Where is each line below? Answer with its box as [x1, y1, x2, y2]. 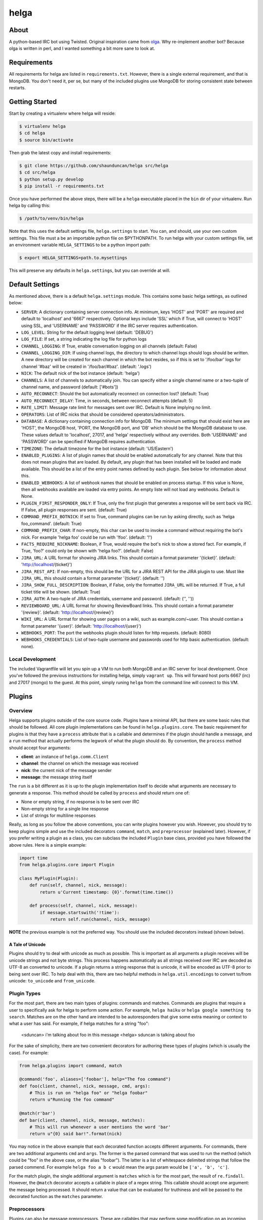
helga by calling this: [9, 203, 51, 208]
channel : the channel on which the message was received [21, 760, 139, 766]
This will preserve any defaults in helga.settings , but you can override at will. [9, 267, 170, 273]
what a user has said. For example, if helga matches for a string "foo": [9, 1020, 150, 1027]
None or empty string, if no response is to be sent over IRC [21, 799, 140, 805]
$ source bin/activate [19, 137, 74, 142]
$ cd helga [19, 130, 45, 136]
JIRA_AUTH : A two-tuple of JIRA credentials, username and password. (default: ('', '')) [21, 596, 194, 602]
